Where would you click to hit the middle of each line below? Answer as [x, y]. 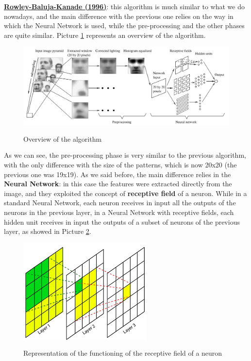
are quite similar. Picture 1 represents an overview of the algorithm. [105, 35]
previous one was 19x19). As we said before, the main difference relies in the [117, 174]
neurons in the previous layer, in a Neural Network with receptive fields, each [119, 212]
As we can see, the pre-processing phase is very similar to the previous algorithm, [125, 155]
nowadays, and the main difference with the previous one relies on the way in [119, 16]
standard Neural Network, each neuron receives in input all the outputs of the [120, 203]
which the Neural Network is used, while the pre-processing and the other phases [124, 25]
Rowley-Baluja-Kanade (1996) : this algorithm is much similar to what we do [125, 6]
